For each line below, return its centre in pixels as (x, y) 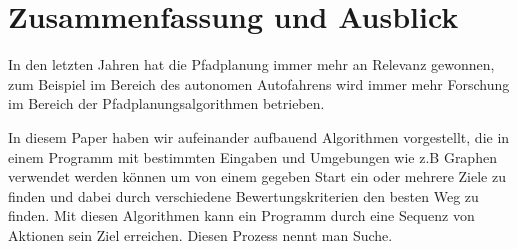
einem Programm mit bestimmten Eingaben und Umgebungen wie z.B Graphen (252, 156)
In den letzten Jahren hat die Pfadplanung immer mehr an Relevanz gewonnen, (251, 64)
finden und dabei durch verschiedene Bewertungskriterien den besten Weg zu (243, 195)
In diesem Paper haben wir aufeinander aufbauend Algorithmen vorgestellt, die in (259, 136)
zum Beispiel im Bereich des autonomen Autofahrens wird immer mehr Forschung (259, 83)
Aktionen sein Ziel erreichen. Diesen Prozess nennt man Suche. (200, 234)
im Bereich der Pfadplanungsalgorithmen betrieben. (166, 103)
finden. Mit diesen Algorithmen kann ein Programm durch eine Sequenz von (241, 215)
